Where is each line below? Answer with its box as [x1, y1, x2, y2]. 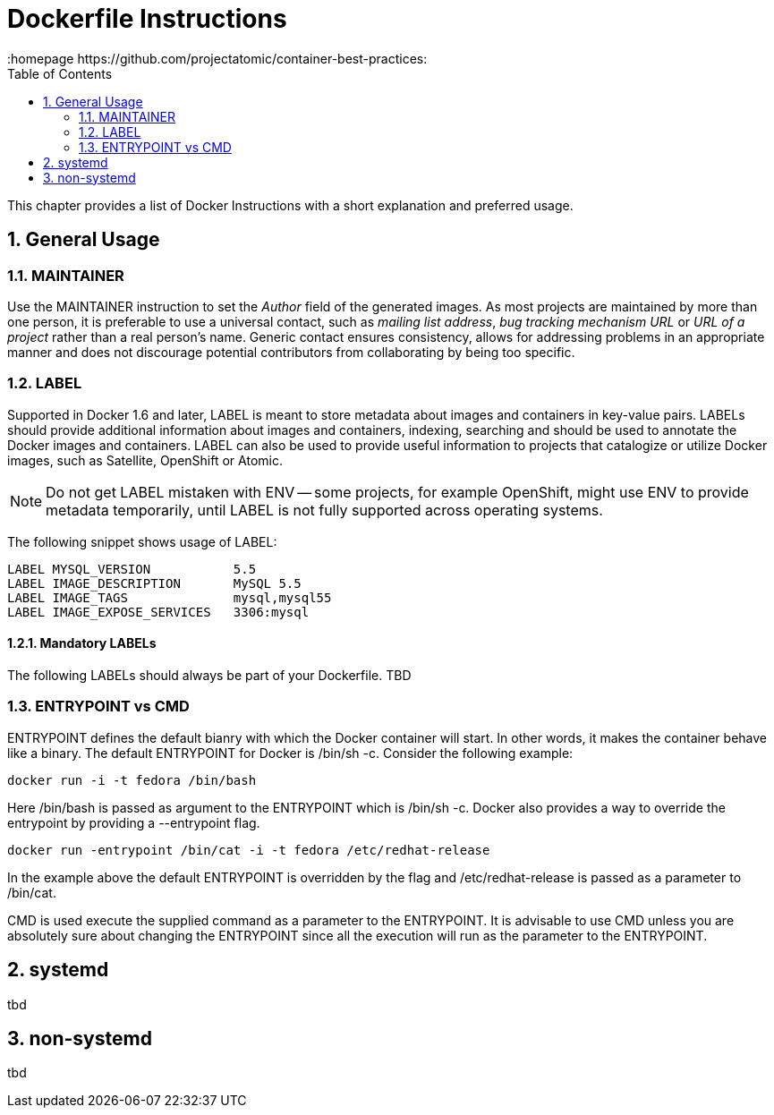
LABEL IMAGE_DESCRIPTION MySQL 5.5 [7, 575, 302, 591]
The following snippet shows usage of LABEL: [7, 533, 277, 549]
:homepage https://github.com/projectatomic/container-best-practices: [7, 50, 428, 66]
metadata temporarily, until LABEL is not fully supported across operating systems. [46, 500, 603, 519]
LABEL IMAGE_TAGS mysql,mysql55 [7, 590, 332, 605]
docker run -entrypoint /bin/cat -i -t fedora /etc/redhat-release [7, 842, 490, 857]
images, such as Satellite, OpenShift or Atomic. [7, 452, 283, 468]
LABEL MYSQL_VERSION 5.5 [7, 561, 257, 576]
